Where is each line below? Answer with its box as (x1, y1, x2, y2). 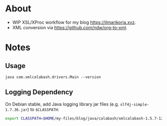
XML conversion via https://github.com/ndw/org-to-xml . (12, 24, 128, 30)
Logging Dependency (5, 88, 74, 96)
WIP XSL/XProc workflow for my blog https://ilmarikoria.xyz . (12, 19, 136, 25)
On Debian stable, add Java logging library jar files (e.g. (5, 101, 119, 107)
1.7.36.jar (5, 107, 28, 112)
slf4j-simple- (120, 102, 150, 107)
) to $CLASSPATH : (27, 106, 60, 112)
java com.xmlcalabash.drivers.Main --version (5, 75, 101, 80)
